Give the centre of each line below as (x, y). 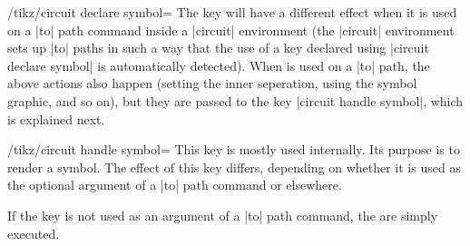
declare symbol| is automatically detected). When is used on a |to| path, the (219, 65)
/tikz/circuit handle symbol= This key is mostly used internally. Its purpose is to (234, 149)
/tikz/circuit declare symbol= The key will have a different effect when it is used (232, 12)
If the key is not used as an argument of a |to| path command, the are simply (223, 215)
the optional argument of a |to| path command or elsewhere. (175, 185)
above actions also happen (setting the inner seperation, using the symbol (212, 83)
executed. (34, 233)
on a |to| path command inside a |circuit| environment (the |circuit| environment (231, 30)
